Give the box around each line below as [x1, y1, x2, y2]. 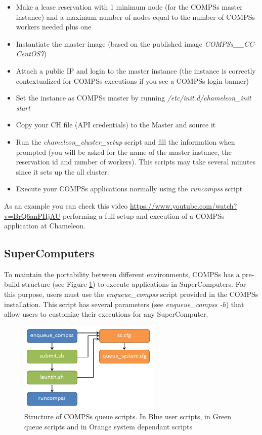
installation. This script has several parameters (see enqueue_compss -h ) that [4, 298, 244, 309]
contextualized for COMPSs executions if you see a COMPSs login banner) [16, 75, 249, 86]
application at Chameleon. [4, 220, 86, 231]
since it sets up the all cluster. [16, 166, 109, 177]
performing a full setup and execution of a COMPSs [62, 210, 225, 221]
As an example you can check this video [4, 200, 128, 211]
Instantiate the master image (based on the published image [16, 38, 203, 49]
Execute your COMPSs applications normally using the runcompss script [16, 183, 243, 194]
